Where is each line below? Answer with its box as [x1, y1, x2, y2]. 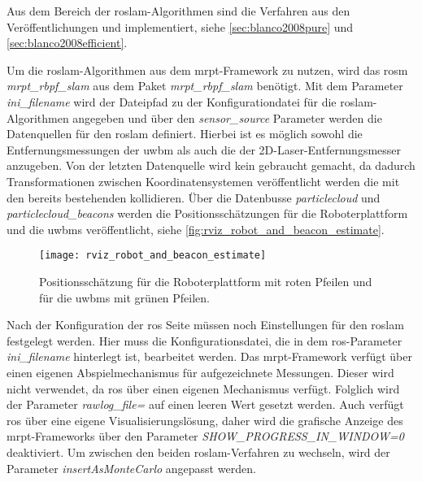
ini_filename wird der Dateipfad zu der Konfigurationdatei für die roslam [7, 93, 373, 110]
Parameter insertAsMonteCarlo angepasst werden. [7, 459, 256, 476]
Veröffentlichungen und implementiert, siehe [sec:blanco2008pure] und [7, 18, 354, 35]
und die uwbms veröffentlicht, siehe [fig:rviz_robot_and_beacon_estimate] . [7, 220, 385, 237]
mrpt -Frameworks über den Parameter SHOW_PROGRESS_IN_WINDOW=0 [7, 428, 404, 445]
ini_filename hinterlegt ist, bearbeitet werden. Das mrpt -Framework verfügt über [7, 348, 412, 365]
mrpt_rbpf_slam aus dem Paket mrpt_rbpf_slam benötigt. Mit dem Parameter [7, 77, 403, 94]
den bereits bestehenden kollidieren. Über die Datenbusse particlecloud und [7, 189, 381, 206]
